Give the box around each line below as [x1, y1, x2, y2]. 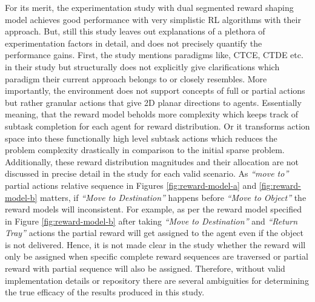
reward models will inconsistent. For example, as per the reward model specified [5, 203, 302, 215]
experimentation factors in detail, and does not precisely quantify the [5, 36, 262, 49]
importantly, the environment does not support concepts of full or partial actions [5, 84, 305, 97]
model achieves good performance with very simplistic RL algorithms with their [5, 13, 301, 25]
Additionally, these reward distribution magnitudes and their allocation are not [5, 155, 299, 168]
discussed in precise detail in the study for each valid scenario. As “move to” [5, 167, 289, 180]
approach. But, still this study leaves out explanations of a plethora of [5, 25, 265, 38]
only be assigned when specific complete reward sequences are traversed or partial [5, 250, 308, 263]
